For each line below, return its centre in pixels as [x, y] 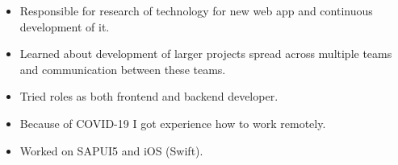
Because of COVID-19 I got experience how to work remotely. [173, 123]
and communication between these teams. [123, 69]
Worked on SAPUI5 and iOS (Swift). [111, 150]
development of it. [65, 26]
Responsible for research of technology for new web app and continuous [196, 10]
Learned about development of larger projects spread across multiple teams [206, 54]
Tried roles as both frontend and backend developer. [149, 96]
